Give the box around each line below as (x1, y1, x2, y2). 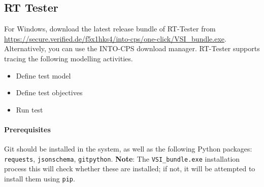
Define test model (16, 70, 71, 81)
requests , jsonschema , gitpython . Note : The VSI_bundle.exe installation (4, 153, 240, 164)
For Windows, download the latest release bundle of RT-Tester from (4, 23, 216, 34)
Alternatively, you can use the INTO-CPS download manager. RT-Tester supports (4, 43, 260, 54)
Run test (16, 104, 43, 115)
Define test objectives (16, 87, 83, 98)
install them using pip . (4, 173, 75, 183)
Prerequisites (4, 124, 51, 134)
